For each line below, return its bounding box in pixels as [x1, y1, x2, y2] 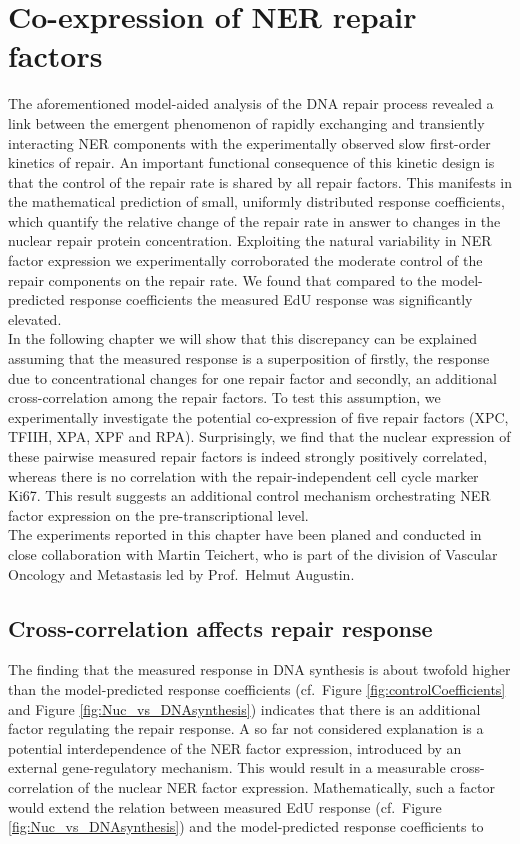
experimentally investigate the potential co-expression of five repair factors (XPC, [8, 406, 509, 427]
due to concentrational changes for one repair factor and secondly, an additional [8, 367, 497, 388]
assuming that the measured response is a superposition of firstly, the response [8, 348, 490, 369]
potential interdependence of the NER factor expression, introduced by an [8, 737, 462, 758]
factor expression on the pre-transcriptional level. [8, 504, 309, 525]
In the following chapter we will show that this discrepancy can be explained [8, 328, 477, 349]
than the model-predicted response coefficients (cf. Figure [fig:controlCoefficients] [8, 678, 506, 699]
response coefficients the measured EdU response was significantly [69, 289, 473, 310]
